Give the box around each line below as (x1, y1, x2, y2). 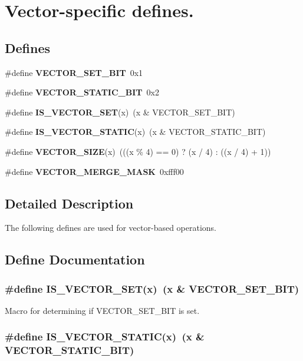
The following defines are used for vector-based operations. (5, 221, 217, 234)
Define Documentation (5, 250, 145, 269)
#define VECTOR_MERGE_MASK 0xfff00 (5, 165, 184, 177)
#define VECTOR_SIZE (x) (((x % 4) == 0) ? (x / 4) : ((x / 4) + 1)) (5, 145, 271, 157)
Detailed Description (5, 194, 134, 212)
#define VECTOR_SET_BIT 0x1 (5, 66, 143, 78)
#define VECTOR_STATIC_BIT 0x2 (5, 86, 159, 98)
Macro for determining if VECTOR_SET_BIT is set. (5, 304, 200, 316)
